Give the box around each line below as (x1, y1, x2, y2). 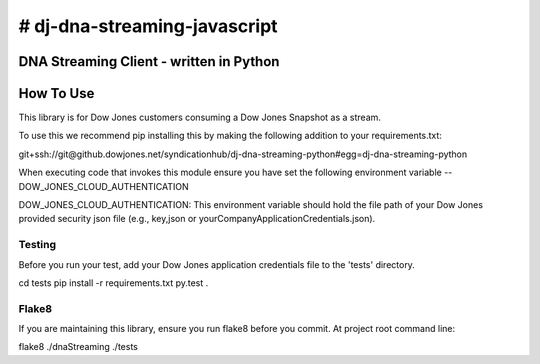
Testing (18, 238, 57, 252)
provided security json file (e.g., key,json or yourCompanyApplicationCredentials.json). (18, 213, 376, 225)
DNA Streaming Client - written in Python (18, 53, 280, 70)
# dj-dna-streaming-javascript (18, 15, 279, 37)
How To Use (18, 85, 95, 102)
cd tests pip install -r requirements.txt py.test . (18, 276, 209, 289)
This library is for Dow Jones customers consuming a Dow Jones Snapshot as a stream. (18, 111, 382, 124)
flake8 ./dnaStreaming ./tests (18, 341, 139, 353)
